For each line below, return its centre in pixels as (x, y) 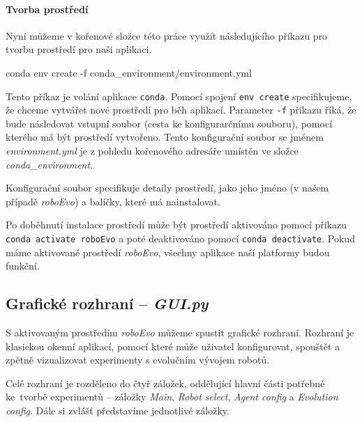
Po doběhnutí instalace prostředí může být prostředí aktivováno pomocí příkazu (176, 225)
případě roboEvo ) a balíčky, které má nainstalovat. (113, 201)
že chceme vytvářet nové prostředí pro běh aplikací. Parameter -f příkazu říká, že (181, 110)
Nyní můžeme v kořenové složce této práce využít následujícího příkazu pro (167, 35)
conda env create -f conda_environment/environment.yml (129, 72)
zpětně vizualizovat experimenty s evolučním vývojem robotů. (138, 360)
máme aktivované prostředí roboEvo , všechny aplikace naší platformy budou (168, 252)
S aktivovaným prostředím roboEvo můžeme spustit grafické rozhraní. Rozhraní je (180, 333)
